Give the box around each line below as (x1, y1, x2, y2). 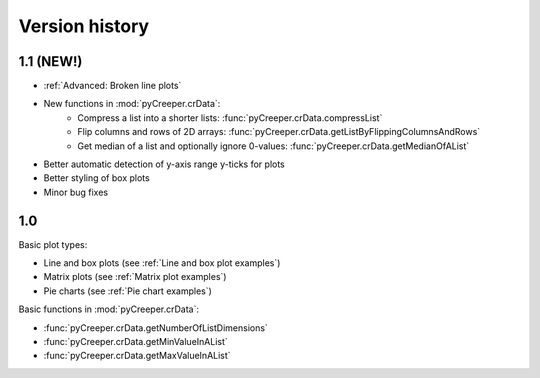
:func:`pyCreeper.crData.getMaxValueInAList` (43, 350, 231, 362)
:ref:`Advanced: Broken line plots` (43, 80, 182, 92)
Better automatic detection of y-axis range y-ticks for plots (43, 158, 285, 170)
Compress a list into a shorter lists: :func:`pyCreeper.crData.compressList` (77, 111, 383, 124)
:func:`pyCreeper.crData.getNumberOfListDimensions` (43, 321, 269, 334)
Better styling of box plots (43, 172, 150, 184)
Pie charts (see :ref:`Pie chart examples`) (43, 285, 212, 297)
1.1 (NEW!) (18, 53, 83, 70)
